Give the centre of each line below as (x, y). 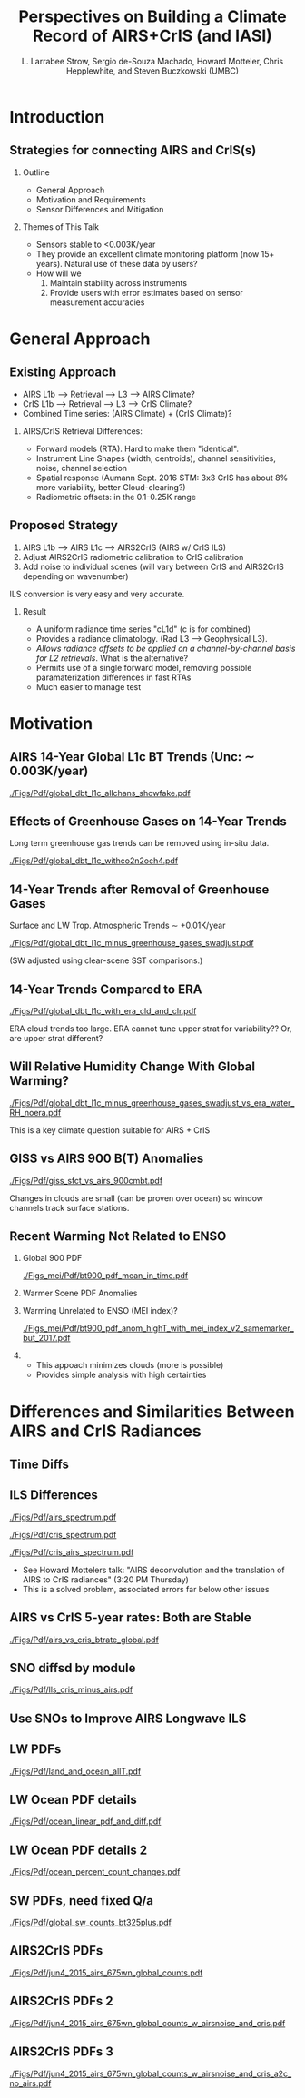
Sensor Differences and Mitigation (100, 209)
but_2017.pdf (46, 1338)
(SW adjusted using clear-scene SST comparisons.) (106, 960)
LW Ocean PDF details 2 (79, 1850)
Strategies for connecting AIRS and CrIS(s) (133, 150)
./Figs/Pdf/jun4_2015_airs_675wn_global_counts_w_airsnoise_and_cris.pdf (148, 2023)
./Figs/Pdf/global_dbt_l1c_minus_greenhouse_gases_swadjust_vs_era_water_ (152, 1103)
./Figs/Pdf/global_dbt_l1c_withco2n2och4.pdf (94, 861)
